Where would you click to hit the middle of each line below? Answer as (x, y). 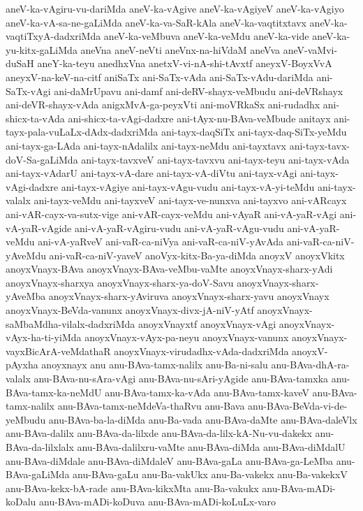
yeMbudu (26, 419)
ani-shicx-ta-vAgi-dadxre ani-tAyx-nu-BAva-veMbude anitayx (199, 118)
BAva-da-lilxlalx (40, 447)
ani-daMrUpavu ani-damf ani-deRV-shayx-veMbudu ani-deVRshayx (199, 91)
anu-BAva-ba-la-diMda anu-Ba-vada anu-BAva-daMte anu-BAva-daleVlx (203, 419)
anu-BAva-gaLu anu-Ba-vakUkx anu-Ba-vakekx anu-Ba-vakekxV (210, 474)
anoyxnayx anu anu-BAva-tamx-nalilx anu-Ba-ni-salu (155, 365)
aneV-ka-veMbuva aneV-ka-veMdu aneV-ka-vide (206, 36)
